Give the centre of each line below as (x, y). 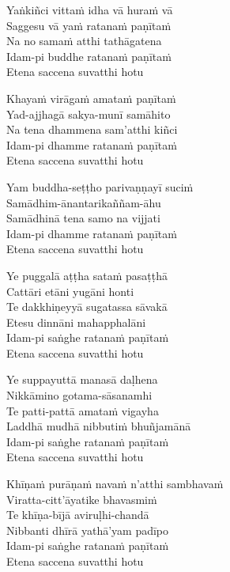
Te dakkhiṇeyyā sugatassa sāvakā (87, 307)
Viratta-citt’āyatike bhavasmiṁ (82, 499)
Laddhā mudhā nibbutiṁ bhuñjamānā (99, 426)
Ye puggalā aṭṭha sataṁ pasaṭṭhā (87, 275)
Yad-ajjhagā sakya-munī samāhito (89, 114)
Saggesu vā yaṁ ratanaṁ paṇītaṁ (89, 25)
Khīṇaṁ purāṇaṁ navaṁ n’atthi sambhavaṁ (115, 484)
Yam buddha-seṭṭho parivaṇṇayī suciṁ (100, 186)
